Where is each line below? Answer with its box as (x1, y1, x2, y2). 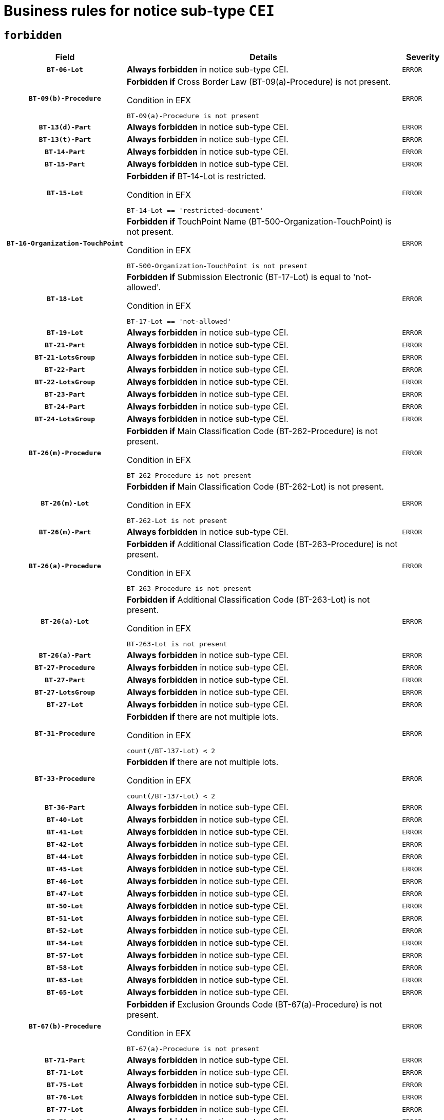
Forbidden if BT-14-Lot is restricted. (127, 171, 266, 182)
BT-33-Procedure (34, 774, 95, 782)
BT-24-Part (45, 402, 85, 410)
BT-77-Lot (47, 1105, 83, 1113)
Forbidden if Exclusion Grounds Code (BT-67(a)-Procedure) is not (127, 999, 382, 1010)
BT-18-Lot (47, 294, 83, 303)
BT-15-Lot (47, 189, 83, 197)
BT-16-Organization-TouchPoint (7, 239, 123, 247)
